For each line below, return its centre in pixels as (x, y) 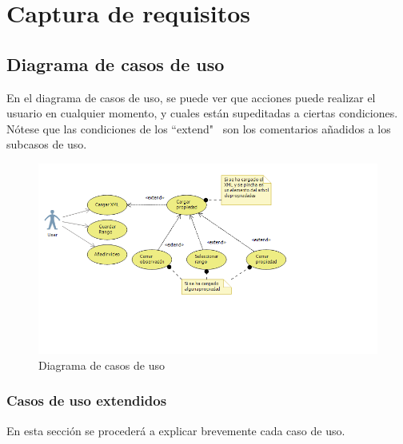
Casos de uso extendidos (87, 400)
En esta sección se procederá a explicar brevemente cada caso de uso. (176, 430)
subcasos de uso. (47, 144)
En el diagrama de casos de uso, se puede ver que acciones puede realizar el (191, 97)
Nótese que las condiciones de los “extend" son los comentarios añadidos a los (199, 128)
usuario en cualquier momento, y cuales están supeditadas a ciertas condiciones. (202, 113)
